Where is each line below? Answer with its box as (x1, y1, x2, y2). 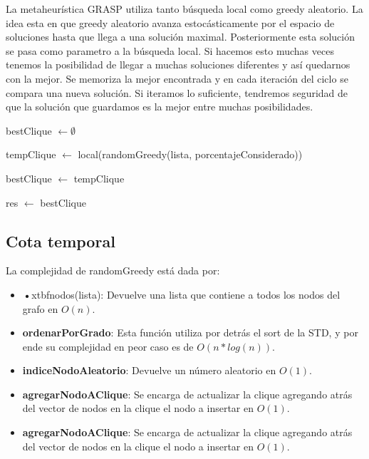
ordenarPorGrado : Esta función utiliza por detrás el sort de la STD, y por (22, 325, 358, 340)
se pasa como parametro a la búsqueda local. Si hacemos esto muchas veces (6, 43, 334, 58)
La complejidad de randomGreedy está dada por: (6, 263, 220, 278)
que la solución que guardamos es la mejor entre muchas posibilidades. (6, 99, 313, 114)
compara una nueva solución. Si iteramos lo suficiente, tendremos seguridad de (6, 85, 348, 100)
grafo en (22, 301, 58, 316)
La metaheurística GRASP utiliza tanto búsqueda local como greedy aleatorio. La (6, 1, 363, 16)
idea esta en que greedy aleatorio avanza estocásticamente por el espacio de (6, 15, 335, 30)
